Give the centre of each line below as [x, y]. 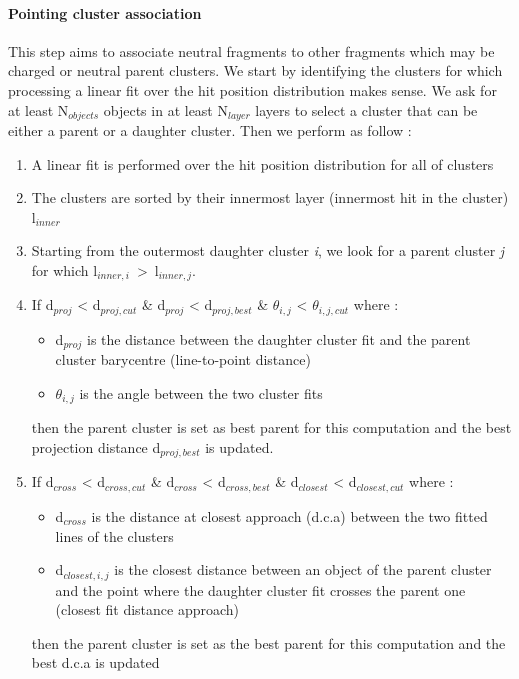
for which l [64, 270]
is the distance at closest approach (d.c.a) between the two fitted [289, 515]
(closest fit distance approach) [147, 609]
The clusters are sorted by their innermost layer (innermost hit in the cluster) [270, 197]
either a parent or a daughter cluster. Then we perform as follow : [210, 130]
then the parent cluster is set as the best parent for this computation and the [268, 642]
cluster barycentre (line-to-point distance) [183, 359]
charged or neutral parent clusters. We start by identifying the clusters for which [255, 70]
